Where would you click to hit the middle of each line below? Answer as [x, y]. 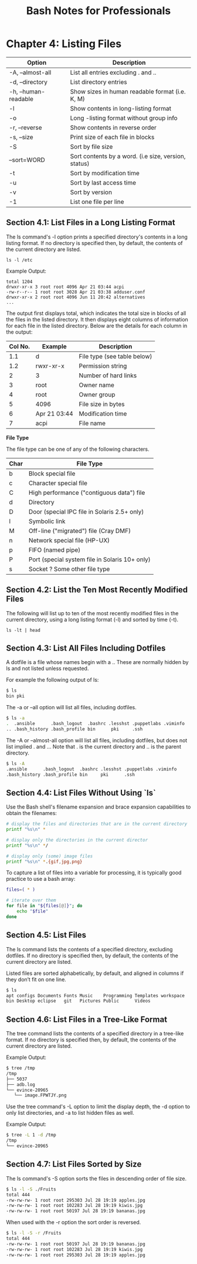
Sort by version [91, 192]
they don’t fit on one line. [36, 979]
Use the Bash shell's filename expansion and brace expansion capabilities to [98, 807]
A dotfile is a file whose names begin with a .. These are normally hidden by [97, 662]
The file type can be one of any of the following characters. [78, 449]
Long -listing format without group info [124, 118]
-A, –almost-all [30, 72]
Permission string [103, 366]
